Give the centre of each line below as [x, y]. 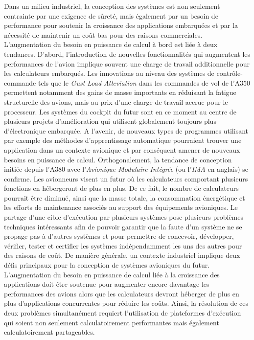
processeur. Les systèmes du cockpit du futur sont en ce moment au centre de [120, 111]
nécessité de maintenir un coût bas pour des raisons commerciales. [103, 34]
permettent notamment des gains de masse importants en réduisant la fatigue [120, 92]
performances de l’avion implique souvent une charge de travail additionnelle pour [127, 63]
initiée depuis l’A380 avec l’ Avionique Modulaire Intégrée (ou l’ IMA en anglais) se [126, 169]
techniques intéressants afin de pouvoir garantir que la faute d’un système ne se [123, 226]
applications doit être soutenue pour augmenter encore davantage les [107, 284]
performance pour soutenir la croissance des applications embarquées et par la [121, 25]
